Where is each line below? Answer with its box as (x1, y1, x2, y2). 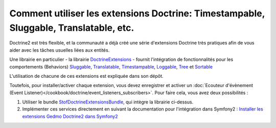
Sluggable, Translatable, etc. (9, 22, 134, 33)
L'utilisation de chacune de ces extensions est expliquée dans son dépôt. (9, 73, 164, 79)
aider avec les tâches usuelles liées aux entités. (9, 47, 110, 53)
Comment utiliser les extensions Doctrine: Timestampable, (9, 8, 265, 19)
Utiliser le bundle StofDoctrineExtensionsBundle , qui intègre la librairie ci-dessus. (22, 99, 194, 105)
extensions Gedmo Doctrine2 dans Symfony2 (22, 113, 118, 119)
